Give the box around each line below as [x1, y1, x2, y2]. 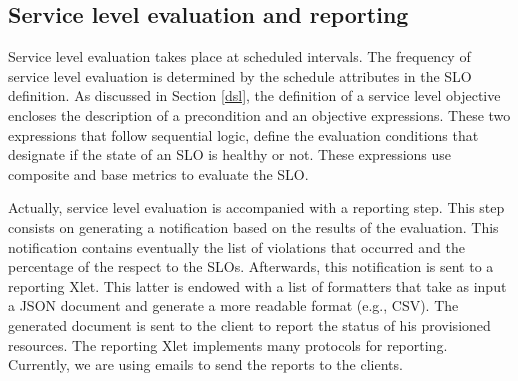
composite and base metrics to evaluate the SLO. [8, 163, 309, 184]
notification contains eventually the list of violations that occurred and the [8, 236, 465, 257]
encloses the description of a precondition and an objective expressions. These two [8, 104, 511, 125]
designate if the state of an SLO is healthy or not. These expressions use [8, 144, 452, 165]
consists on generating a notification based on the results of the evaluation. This [8, 216, 499, 237]
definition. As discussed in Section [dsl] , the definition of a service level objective [8, 85, 501, 106]
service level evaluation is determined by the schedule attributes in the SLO [8, 65, 472, 86]
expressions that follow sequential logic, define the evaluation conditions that [8, 124, 479, 145]
